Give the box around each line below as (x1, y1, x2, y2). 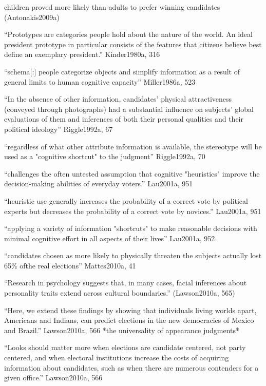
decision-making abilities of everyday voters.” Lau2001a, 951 (4, 178, 193, 189)
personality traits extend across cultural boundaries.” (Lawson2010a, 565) (4, 287, 235, 298)
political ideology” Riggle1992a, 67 (4, 123, 113, 134)
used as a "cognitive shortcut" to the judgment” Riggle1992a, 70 (4, 151, 205, 162)
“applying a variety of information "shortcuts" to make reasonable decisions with (4, 223, 257, 234)
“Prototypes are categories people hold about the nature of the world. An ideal (4, 29, 253, 40)
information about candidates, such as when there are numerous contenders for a (4, 362, 259, 373)
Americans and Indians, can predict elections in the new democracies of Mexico (4, 315, 254, 325)
